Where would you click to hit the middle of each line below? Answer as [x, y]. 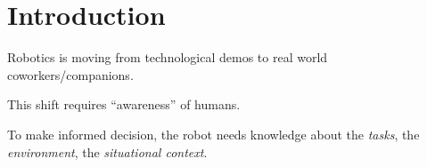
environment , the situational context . [107, 151]
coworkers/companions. [70, 74]
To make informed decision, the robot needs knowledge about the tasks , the [213, 134]
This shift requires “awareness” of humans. [124, 104]
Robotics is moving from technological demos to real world [168, 57]
